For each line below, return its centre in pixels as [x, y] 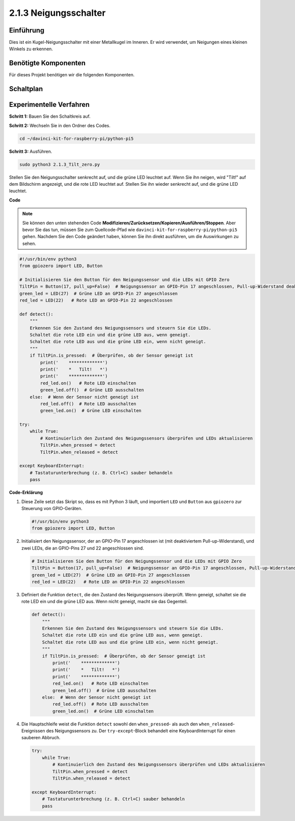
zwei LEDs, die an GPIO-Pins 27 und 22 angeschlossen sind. [83, 548]
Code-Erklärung [26, 492]
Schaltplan [26, 89]
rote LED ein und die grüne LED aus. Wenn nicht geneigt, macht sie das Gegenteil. [104, 602]
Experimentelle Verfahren [49, 105]
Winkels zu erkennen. [31, 49]
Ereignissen [33, 731]
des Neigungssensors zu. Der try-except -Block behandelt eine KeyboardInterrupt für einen [141, 731]
